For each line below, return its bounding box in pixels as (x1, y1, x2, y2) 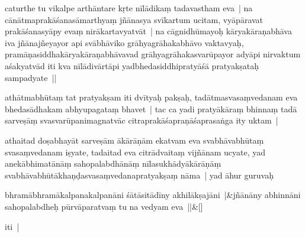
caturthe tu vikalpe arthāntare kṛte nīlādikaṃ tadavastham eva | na (5, 2, 253, 14)
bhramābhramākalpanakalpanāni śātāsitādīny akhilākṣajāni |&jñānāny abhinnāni (5, 189, 301, 201)
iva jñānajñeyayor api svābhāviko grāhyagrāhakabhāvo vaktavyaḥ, (5, 36, 244, 48)
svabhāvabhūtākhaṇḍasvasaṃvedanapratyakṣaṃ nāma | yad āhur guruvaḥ (5, 168, 274, 181)
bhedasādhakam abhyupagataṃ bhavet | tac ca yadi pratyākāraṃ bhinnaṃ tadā (5, 102, 297, 115)
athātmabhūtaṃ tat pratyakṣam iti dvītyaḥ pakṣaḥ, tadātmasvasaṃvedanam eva (5, 91, 298, 103)
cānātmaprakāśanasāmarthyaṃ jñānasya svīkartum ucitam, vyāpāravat (5, 13, 264, 25)
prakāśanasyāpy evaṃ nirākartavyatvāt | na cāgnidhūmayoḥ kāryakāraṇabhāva (5, 25, 292, 37)
